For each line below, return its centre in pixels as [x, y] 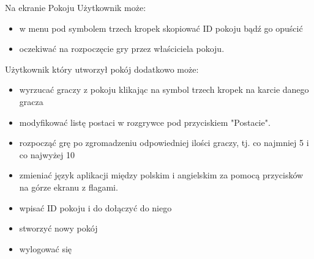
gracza [31, 101]
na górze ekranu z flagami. [69, 187]
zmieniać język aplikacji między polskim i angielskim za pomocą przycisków [161, 175]
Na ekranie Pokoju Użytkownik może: [76, 7]
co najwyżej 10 [47, 154]
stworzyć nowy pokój [58, 228]
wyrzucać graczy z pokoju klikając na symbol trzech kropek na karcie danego [164, 89]
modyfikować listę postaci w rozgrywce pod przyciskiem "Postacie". [145, 122]
